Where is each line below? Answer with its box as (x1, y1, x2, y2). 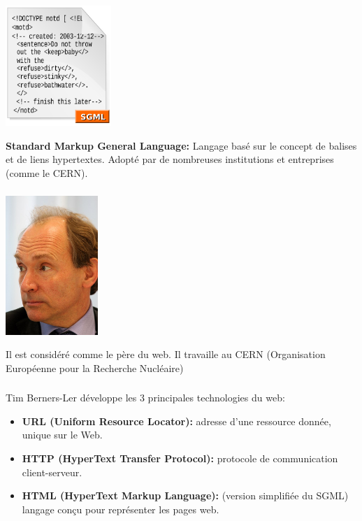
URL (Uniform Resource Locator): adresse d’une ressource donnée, (22, 413, 331, 428)
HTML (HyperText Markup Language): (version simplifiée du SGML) (22, 488, 349, 503)
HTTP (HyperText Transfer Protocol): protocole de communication (22, 451, 338, 466)
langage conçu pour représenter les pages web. (22, 501, 219, 516)
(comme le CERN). (6, 165, 88, 180)
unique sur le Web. (22, 427, 103, 442)
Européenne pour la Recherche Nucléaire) (6, 360, 184, 375)
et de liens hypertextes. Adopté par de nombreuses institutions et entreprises (6, 152, 334, 166)
